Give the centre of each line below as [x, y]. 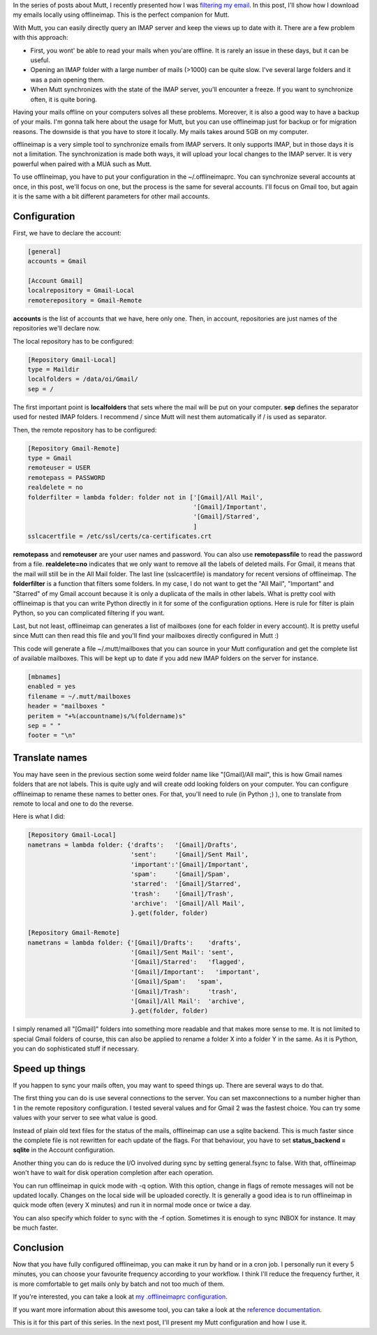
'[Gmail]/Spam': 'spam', [177, 982]
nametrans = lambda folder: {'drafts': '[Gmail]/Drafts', [133, 845]
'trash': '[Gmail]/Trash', [182, 893]
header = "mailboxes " [66, 706]
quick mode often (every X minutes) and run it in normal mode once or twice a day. [132, 1205]
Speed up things [50, 1068]
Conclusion [38, 1247]
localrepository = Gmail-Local [81, 291]
